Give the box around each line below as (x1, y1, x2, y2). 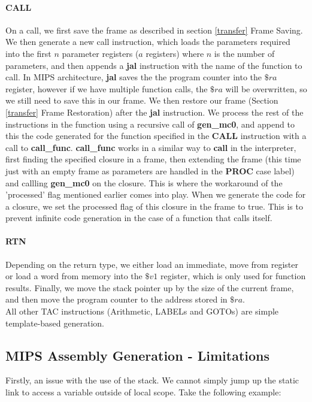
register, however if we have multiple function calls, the (5, 82, 208, 95)
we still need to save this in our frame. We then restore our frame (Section (5, 94, 278, 107)
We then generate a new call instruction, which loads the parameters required (5, 35, 290, 48)
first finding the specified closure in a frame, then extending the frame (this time (5, 153, 301, 165)
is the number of (214, 47, 275, 59)
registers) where (146, 47, 204, 59)
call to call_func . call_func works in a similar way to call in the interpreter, (5, 141, 296, 153)
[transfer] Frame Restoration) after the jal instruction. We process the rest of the (5, 105, 304, 118)
